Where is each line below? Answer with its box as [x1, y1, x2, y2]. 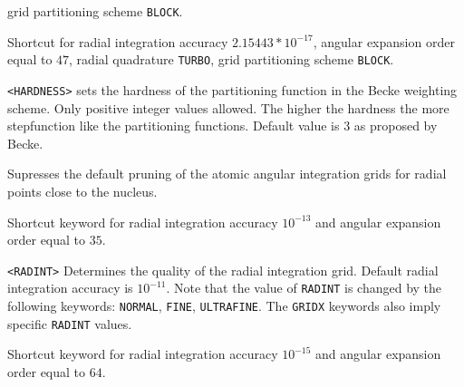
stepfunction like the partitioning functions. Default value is [7, 116, 340, 135]
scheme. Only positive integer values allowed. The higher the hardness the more [7, 98, 449, 117]
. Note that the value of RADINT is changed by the [166, 278, 442, 297]
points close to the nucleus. [7, 181, 158, 200]
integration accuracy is [7, 278, 133, 297]
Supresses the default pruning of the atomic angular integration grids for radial [7, 164, 447, 183]
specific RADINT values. [7, 314, 132, 333]
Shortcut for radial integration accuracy [7, 32, 228, 51]
